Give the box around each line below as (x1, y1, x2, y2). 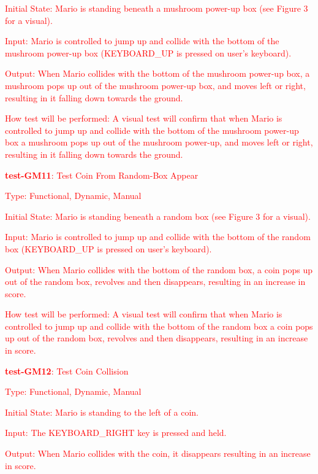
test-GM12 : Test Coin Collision (5, 364, 129, 377)
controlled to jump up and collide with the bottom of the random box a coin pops (5, 319, 313, 332)
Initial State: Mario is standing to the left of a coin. (5, 405, 199, 418)
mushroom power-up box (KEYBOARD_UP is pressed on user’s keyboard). (5, 46, 292, 59)
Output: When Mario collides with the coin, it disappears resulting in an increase (5, 447, 311, 460)
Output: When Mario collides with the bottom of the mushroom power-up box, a (5, 67, 310, 80)
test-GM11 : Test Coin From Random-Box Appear (5, 168, 199, 181)
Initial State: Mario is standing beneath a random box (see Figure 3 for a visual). (5, 209, 311, 222)
